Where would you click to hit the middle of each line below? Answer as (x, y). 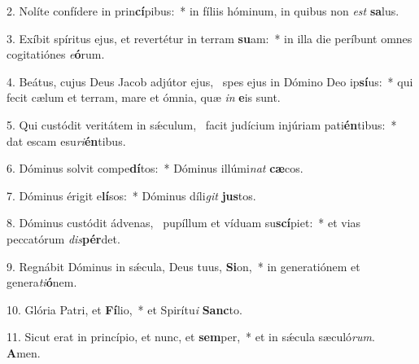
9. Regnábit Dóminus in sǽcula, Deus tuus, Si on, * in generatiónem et (183, 266)
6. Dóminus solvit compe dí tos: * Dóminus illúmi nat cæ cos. (155, 168)
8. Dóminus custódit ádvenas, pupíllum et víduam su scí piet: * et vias (184, 223)
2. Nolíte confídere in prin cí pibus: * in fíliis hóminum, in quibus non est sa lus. (203, 11)
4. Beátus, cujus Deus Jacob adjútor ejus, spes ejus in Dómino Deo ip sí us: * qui (210, 81)
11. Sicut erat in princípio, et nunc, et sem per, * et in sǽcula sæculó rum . (191, 337)
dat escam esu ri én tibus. (66, 140)
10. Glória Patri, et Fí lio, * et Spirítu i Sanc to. (124, 309)
